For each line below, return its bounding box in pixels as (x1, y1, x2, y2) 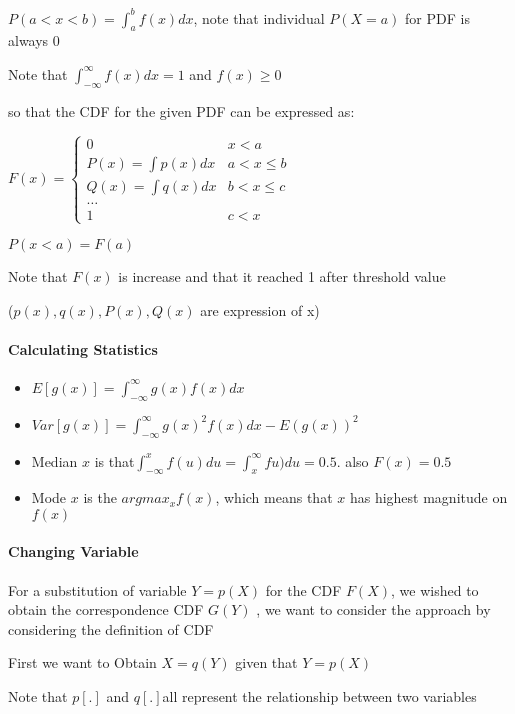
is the (83, 487, 117, 508)
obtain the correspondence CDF (8, 599, 204, 620)
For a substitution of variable (8, 579, 187, 600)
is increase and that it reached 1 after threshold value (118, 265, 446, 286)
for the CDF (265, 579, 342, 600)
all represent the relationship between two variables (162, 686, 477, 707)
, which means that (215, 487, 333, 508)
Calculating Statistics (8, 338, 158, 359)
